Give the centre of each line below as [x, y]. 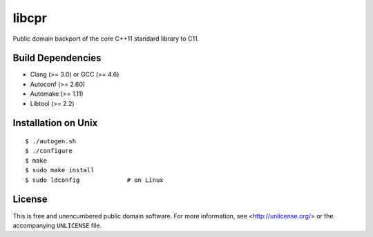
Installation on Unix [55, 123]
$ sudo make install [60, 170]
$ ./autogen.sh [51, 142]
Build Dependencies [57, 58]
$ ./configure [49, 151]
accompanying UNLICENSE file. [57, 225]
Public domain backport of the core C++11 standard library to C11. [106, 39]
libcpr [30, 18]
